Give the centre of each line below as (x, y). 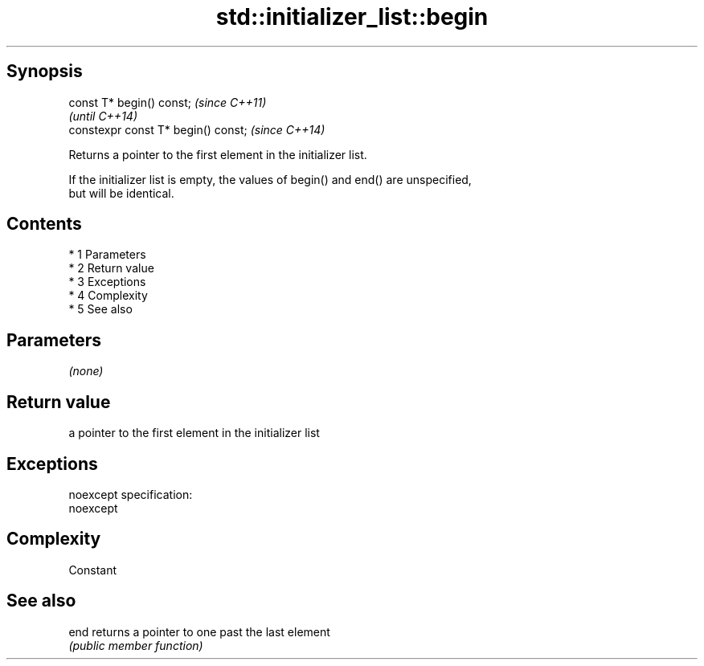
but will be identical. (121, 193)
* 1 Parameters (107, 255)
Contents (44, 224)
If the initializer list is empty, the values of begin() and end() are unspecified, (270, 179)
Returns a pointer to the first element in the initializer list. (218, 154)
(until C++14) (103, 116)
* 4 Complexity (108, 296)
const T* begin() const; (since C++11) (168, 102)
